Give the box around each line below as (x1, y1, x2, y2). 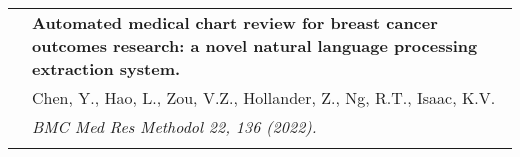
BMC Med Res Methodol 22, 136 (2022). (32, 115, 317, 138)
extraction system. (32, 57, 181, 80)
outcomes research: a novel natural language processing (32, 34, 478, 57)
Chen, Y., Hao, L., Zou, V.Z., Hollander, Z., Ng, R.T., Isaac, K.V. (32, 86, 496, 109)
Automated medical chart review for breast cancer (32, 11, 438, 34)
